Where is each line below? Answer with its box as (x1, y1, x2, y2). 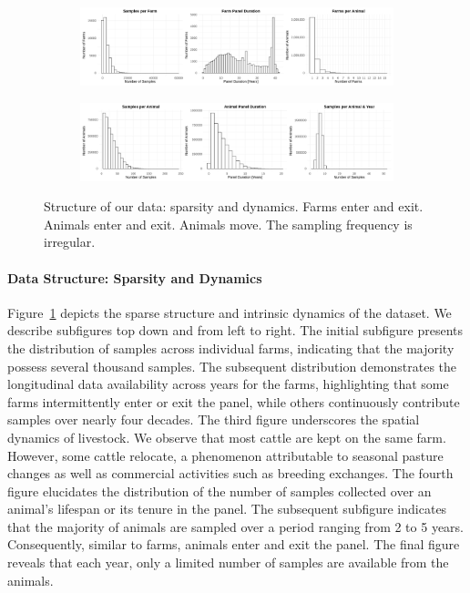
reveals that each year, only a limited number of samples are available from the (7, 553, 449, 572)
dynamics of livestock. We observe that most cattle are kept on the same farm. (7, 427, 446, 446)
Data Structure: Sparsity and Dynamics (7, 268, 262, 287)
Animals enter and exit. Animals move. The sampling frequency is (44, 214, 413, 233)
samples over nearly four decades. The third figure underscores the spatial (7, 410, 420, 429)
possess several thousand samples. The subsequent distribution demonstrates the (7, 356, 457, 375)
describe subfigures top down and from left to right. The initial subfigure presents (7, 321, 464, 340)
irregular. (44, 232, 96, 251)
